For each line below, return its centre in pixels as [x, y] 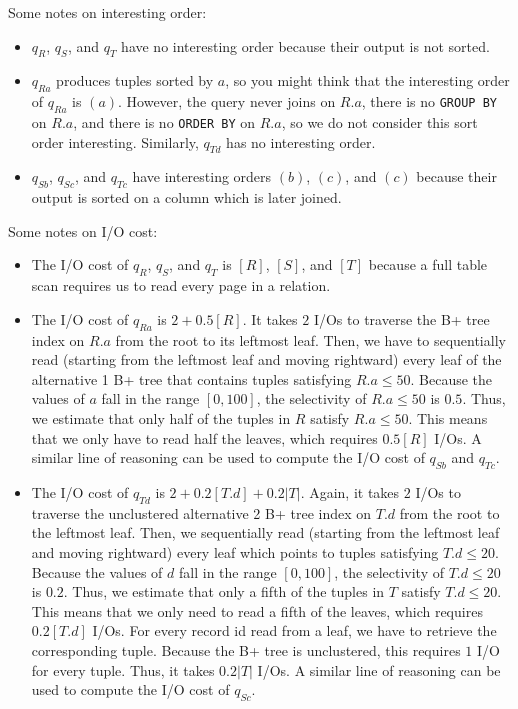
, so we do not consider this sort [379, 121]
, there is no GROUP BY [429, 101]
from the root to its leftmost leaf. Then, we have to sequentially [310, 339]
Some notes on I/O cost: [83, 230]
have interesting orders [202, 176]
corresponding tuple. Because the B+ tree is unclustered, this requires [246, 649]
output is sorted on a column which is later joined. [186, 197]
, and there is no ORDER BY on [164, 121]
